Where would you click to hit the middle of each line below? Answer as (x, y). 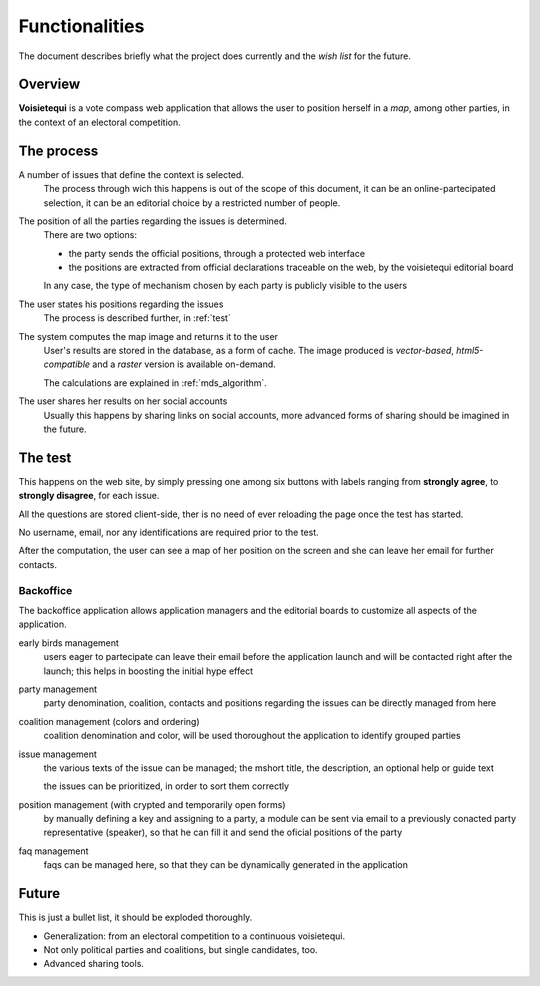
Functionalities (81, 26)
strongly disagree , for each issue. (89, 496)
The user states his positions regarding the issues (121, 304)
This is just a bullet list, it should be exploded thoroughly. (135, 917)
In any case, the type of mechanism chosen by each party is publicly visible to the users (225, 286)
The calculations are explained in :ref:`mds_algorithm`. (155, 382)
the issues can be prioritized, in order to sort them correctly (166, 786)
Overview (49, 84)
